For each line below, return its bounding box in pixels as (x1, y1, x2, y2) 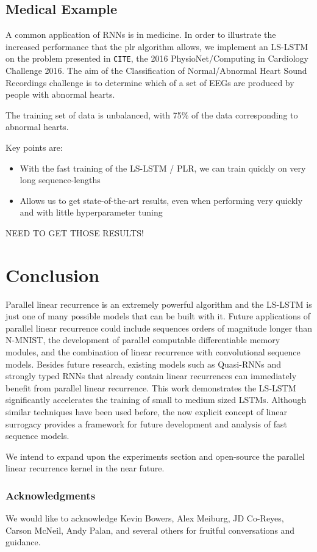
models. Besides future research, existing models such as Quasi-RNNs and (5, 357, 281, 370)
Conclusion (5, 262, 100, 287)
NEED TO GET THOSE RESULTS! (5, 226, 144, 239)
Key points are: (5, 141, 63, 154)
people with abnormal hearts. (5, 88, 115, 101)
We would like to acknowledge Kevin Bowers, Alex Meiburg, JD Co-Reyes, (5, 512, 284, 525)
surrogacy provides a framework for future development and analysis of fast (5, 417, 287, 430)
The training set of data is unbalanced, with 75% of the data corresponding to (5, 108, 298, 121)
